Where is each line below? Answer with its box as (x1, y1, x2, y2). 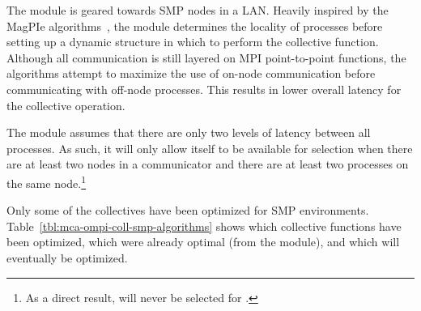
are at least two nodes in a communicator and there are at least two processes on (6, 155, 409, 173)
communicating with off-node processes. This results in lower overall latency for (6, 80, 402, 97)
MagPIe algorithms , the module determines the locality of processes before (6, 17, 383, 34)
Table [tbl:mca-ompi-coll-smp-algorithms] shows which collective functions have (6, 217, 402, 234)
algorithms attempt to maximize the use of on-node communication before (6, 65, 376, 82)
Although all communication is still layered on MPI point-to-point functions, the (6, 49, 406, 66)
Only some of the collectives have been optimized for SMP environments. (6, 202, 369, 219)
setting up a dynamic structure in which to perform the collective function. (6, 33, 379, 50)
